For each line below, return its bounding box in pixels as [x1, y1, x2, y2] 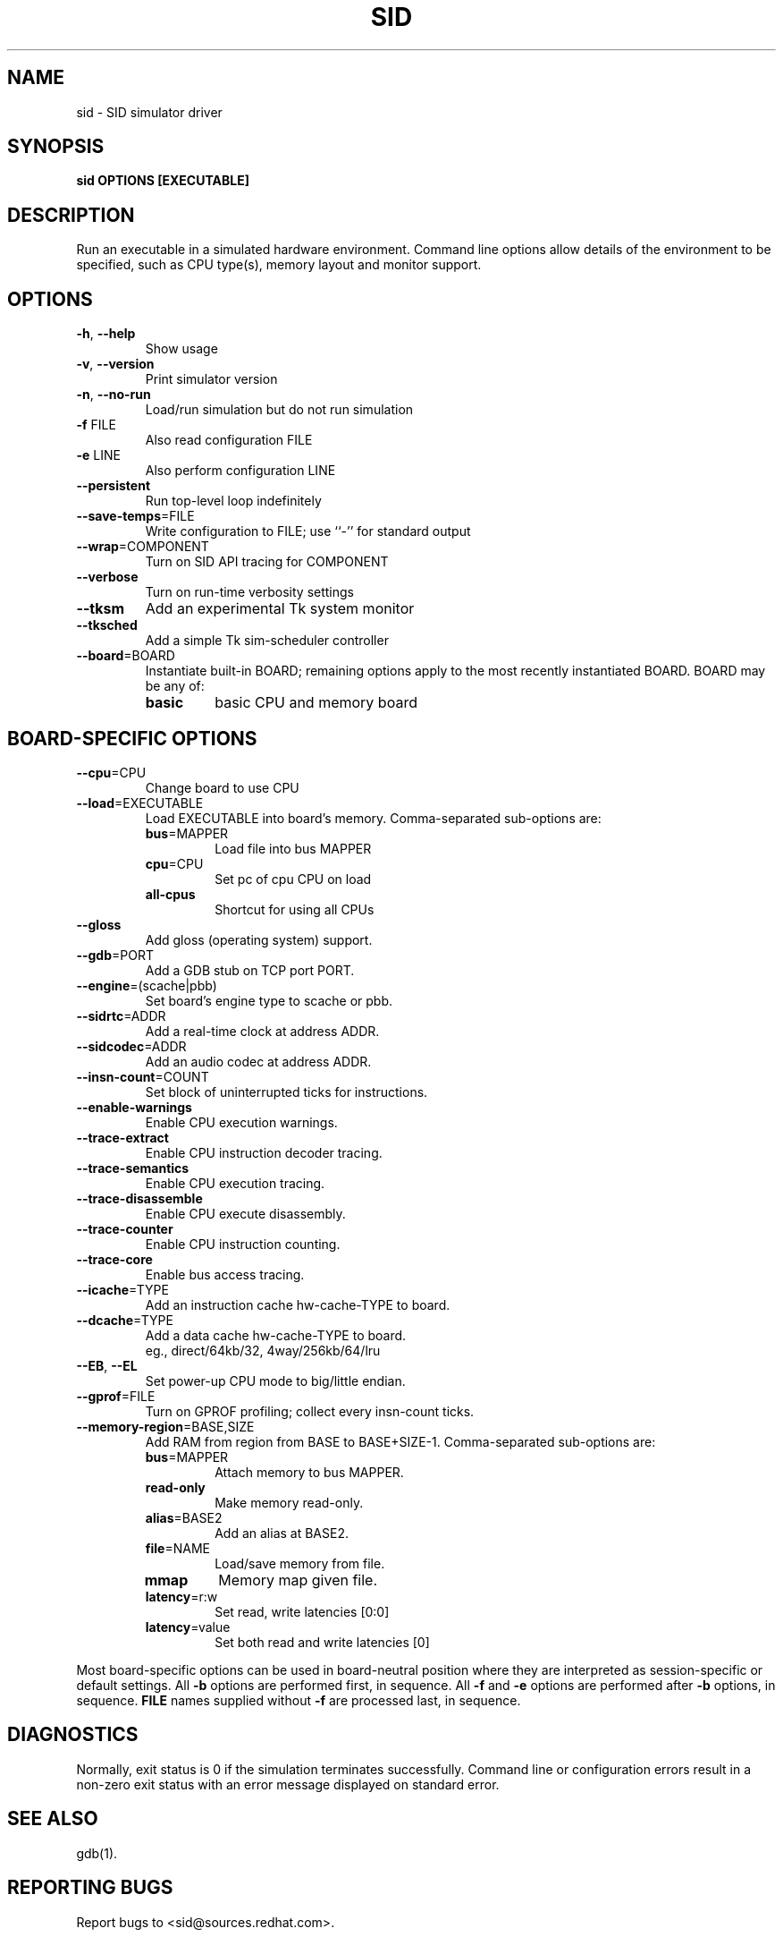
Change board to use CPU [145, 779, 299, 795]
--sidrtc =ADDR [76, 1007, 166, 1024]
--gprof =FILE [76, 1388, 156, 1404]
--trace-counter [76, 1220, 173, 1236]
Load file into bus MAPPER [215, 840, 372, 856]
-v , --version [76, 356, 155, 372]
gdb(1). [76, 1845, 118, 1861]
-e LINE [76, 447, 121, 463]
